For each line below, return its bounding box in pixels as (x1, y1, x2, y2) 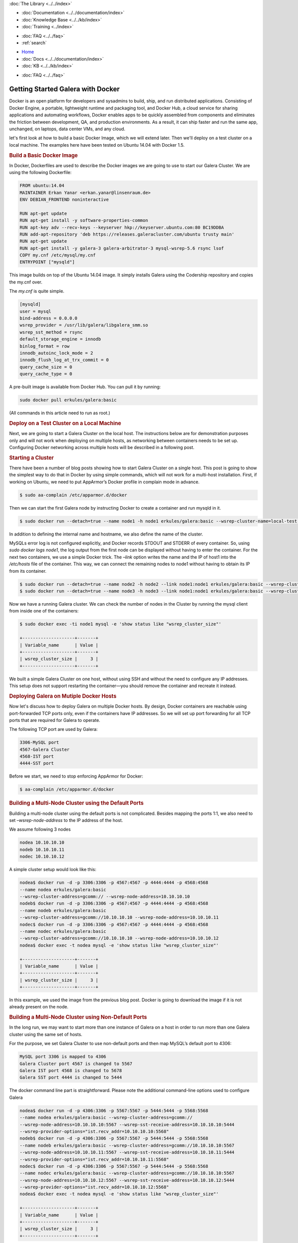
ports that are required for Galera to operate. (9, 717, 100, 723)
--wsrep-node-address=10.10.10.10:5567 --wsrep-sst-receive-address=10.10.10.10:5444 (19, 1122, 234, 1127)
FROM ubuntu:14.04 (19, 183, 65, 188)
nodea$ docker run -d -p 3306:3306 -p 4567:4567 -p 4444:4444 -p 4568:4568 (19, 880, 209, 886)
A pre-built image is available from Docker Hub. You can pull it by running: (9, 384, 161, 390)
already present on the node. (9, 1004, 69, 1010)
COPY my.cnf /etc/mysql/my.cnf (19, 253, 96, 258)
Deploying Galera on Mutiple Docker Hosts (9, 693, 117, 700)
